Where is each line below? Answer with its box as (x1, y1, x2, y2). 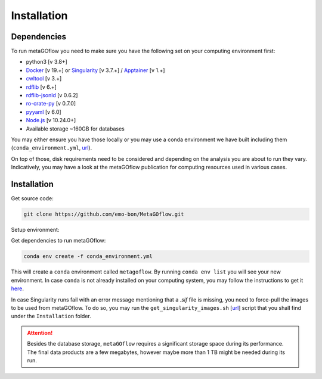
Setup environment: (11, 226, 60, 234)
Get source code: (11, 195, 54, 202)
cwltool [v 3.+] (26, 75, 62, 82)
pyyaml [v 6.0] (26, 108, 62, 116)
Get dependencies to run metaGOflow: (11, 237, 106, 244)
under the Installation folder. (11, 313, 92, 320)
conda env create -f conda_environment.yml (23, 253, 153, 260)
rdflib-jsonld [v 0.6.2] (26, 92, 78, 99)
